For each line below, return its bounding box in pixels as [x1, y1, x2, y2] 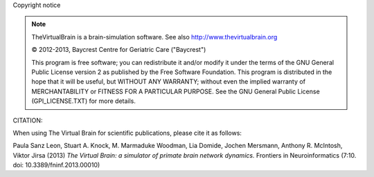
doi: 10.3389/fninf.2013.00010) [12, 161, 100, 169]
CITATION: [12, 116, 43, 124]
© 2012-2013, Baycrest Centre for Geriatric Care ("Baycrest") [31, 46, 206, 54]
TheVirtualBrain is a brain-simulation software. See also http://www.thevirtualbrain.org [31, 32, 278, 41]
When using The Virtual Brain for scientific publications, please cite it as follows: [12, 129, 242, 137]
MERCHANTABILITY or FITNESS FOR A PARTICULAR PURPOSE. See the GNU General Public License [31, 87, 320, 95]
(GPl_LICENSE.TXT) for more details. [31, 97, 136, 105]
